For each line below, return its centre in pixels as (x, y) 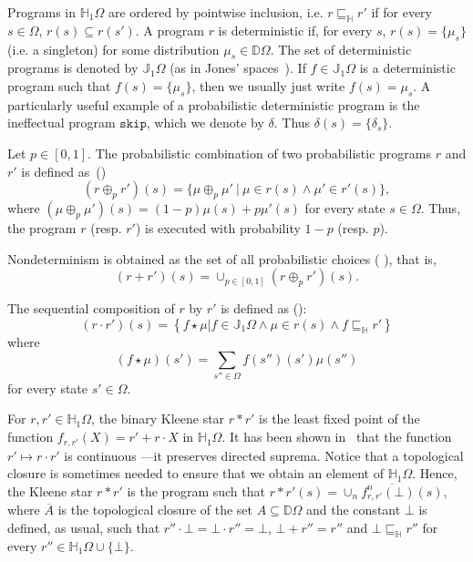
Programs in (42, 12)
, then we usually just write (268, 85)
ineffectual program (62, 123)
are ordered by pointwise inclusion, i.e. (216, 12)
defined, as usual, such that (84, 528)
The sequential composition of (91, 308)
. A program (170, 30)
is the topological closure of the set (155, 510)
